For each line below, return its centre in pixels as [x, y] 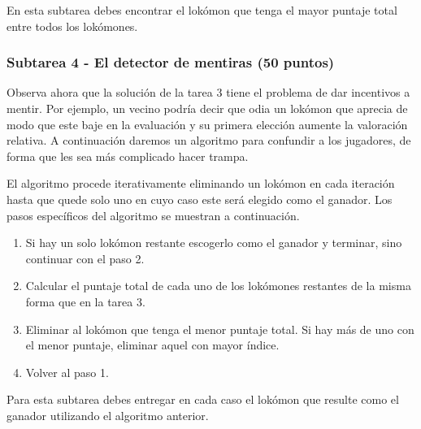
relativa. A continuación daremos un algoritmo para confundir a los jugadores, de [209, 140]
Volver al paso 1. [67, 372]
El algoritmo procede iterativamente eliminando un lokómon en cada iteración [201, 183]
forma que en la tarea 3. [85, 301]
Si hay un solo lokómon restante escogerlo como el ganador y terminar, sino [214, 243]
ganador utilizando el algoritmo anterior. [108, 415]
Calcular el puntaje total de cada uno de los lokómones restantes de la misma [218, 286]
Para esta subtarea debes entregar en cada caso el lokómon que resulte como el [203, 399]
